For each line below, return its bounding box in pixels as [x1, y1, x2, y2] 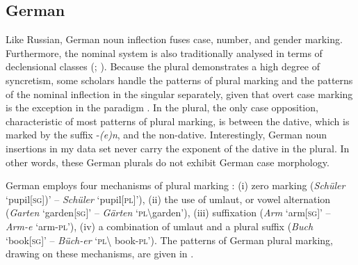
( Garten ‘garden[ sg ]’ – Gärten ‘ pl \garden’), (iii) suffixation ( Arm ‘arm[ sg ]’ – [6, 205, 331, 220]
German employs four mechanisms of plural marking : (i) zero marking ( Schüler [6, 178, 345, 193]
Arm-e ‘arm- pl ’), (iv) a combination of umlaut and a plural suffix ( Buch [6, 218, 314, 233]
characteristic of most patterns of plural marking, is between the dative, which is [6, 113, 350, 128]
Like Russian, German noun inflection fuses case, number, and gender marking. [6, 32, 343, 47]
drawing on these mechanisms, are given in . [6, 246, 194, 261]
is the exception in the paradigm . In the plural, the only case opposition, [6, 100, 318, 115]
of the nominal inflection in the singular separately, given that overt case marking [6, 86, 353, 101]
